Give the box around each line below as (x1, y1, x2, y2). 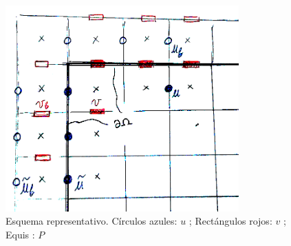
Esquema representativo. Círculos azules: (6, 214, 177, 228)
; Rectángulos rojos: (188, 214, 272, 228)
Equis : (6, 227, 35, 241)
